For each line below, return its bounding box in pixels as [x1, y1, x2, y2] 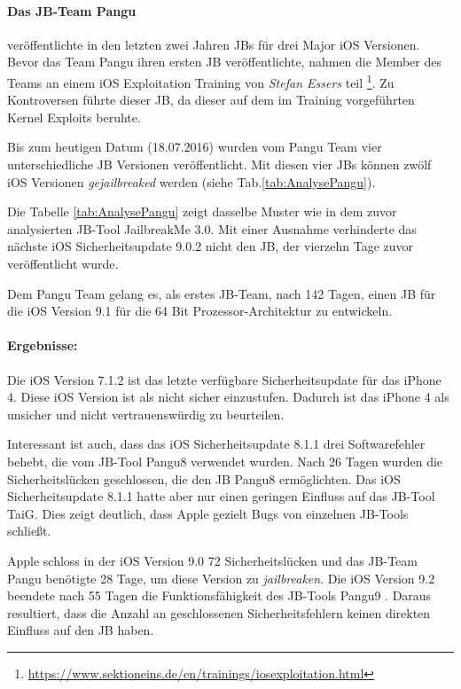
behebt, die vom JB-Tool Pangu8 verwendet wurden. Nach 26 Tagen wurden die [7, 451, 443, 470]
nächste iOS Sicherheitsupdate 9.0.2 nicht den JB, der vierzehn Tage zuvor [7, 237, 414, 255]
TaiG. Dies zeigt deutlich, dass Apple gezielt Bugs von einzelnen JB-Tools [7, 504, 409, 522]
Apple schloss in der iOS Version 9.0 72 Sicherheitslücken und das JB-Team [7, 551, 418, 569]
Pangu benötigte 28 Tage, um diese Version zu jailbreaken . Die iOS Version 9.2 [7, 568, 435, 587]
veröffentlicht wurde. [7, 254, 119, 272]
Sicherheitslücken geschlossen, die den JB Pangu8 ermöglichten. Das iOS [7, 469, 401, 488]
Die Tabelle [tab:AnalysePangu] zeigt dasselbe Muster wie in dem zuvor [7, 202, 397, 221]
